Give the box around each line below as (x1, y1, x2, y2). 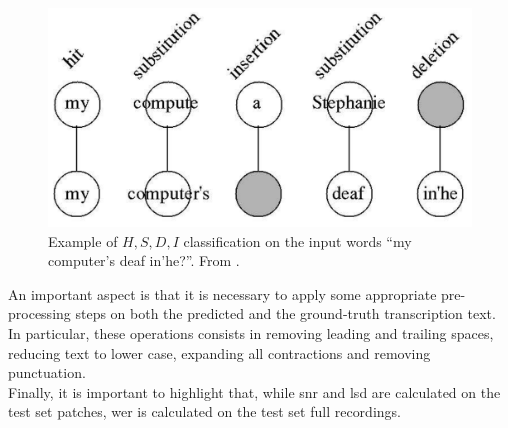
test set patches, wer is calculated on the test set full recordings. (8, 401, 401, 422)
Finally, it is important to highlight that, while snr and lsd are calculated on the (8, 381, 501, 402)
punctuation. (8, 362, 86, 383)
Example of (48, 230, 118, 251)
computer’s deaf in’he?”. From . (48, 250, 240, 271)
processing (8, 303, 71, 324)
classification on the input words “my (183, 230, 412, 251)
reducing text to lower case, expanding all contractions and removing (8, 342, 431, 363)
